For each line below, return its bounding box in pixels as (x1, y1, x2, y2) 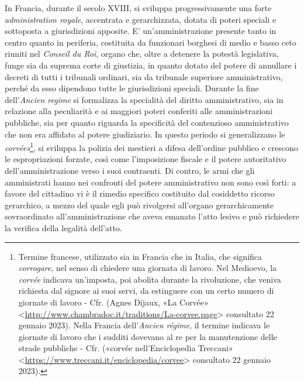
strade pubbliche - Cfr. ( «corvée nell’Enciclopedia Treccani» (18, 342, 233, 354)
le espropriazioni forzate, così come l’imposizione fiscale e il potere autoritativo (5, 153, 286, 165)
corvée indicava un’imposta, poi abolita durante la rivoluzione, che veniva (18, 273, 281, 285)
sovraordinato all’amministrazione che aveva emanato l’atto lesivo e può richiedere (5, 210, 299, 222)
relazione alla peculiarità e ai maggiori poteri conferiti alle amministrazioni (5, 105, 273, 117)
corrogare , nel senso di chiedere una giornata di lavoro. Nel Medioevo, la (18, 262, 277, 274)
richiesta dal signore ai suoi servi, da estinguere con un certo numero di (18, 284, 274, 297)
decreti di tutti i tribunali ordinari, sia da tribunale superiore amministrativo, (5, 70, 283, 83)
